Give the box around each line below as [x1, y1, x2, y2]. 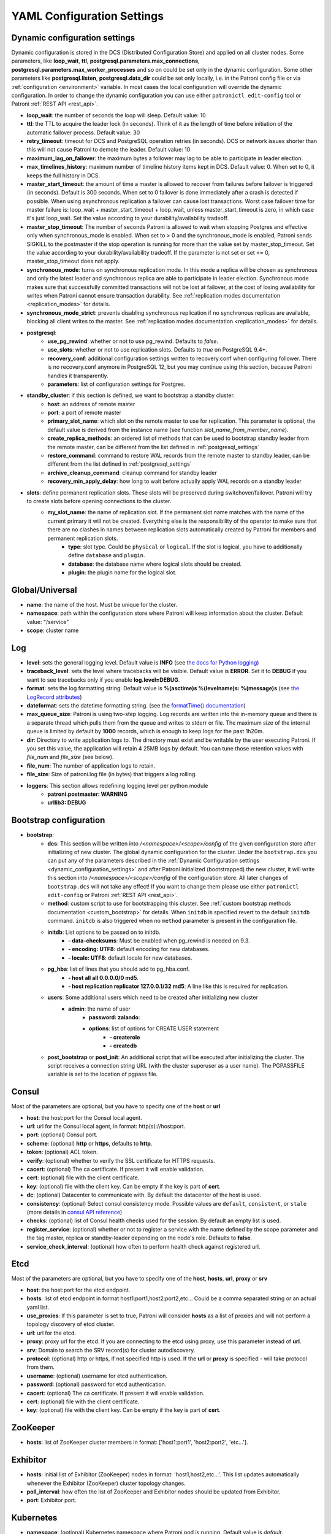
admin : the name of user [68, 1005, 131, 1012]
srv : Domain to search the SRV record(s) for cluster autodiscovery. [26, 1346, 196, 1354]
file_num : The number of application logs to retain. [26, 761, 156, 769]
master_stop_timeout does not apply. [26, 258, 120, 265]
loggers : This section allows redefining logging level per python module [26, 782, 208, 789]
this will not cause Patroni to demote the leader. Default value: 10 [26, 146, 191, 153]
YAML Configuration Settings [11, 9, 164, 23]
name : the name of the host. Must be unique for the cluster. [26, 601, 178, 609]
